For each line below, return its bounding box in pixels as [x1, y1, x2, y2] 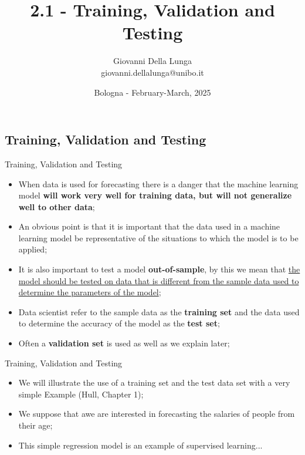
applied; [18, 243, 48, 255]
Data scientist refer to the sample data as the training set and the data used [18, 305, 300, 318]
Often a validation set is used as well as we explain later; [18, 337, 230, 349]
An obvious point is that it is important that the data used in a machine [18, 220, 280, 232]
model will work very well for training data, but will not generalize [18, 189, 292, 201]
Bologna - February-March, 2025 [94, 86, 211, 98]
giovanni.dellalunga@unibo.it [101, 66, 204, 78]
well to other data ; [18, 200, 95, 213]
